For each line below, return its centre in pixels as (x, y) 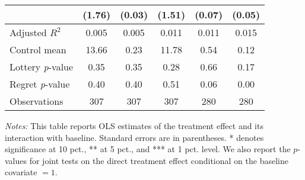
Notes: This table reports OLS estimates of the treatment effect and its (134, 126)
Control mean (38, 49)
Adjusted (28, 32)
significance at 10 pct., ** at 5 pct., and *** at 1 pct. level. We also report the (148, 149)
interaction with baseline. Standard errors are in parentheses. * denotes (134, 137)
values (16, 160)
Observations (36, 101)
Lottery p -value (42, 67)
